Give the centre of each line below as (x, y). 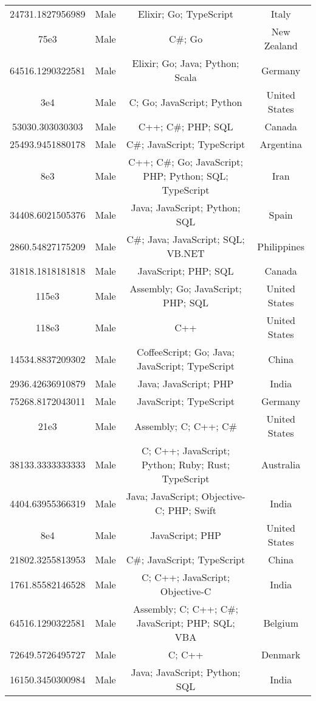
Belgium (281, 623)
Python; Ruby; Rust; (186, 464)
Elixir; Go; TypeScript (186, 14)
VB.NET (186, 253)
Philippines (281, 246)
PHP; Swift (192, 510)
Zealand (281, 45)
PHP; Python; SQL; (186, 176)
